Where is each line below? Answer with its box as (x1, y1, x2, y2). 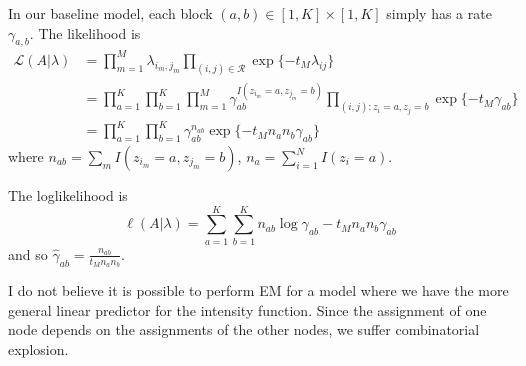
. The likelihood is (29, 22, 141, 43)
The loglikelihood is (8, 185, 128, 206)
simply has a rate (386, 3, 492, 23)
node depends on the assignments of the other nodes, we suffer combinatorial (8, 319, 480, 340)
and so (8, 243, 48, 264)
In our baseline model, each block (8, 3, 213, 23)
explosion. (8, 338, 69, 359)
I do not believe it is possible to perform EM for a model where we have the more (8, 279, 509, 300)
